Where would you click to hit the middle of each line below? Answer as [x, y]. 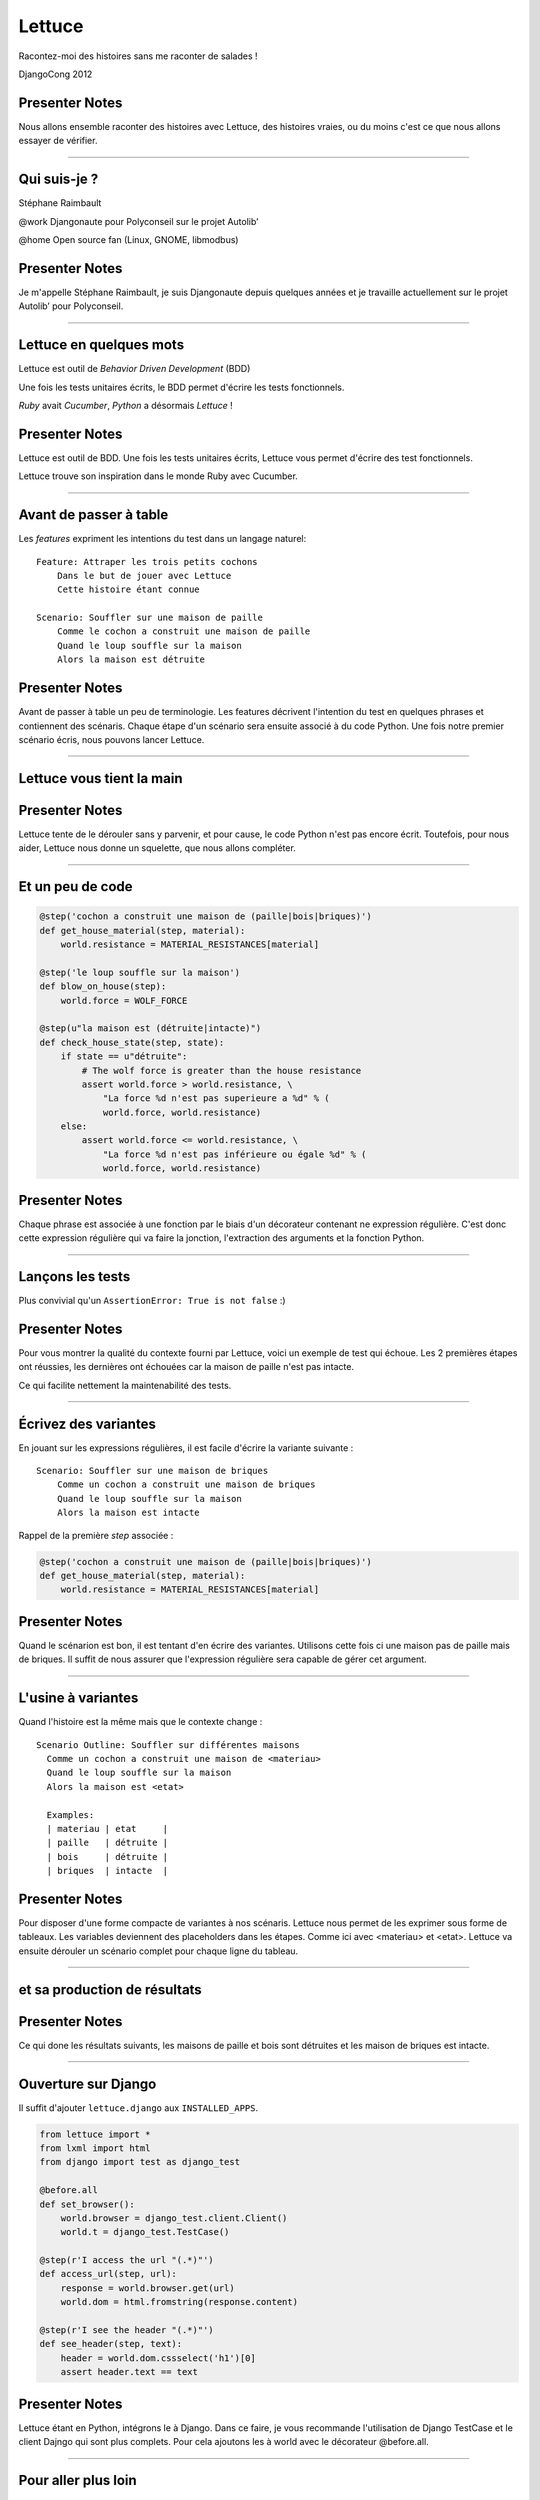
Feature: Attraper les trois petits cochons [147, 561]
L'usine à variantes [78, 1698]
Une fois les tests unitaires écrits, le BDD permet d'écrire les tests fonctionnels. [181, 387]
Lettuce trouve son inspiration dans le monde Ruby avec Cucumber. [158, 476]
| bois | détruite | [107, 1856]
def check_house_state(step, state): [132, 1042]
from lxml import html [95, 2148]
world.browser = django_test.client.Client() [174, 2218]
